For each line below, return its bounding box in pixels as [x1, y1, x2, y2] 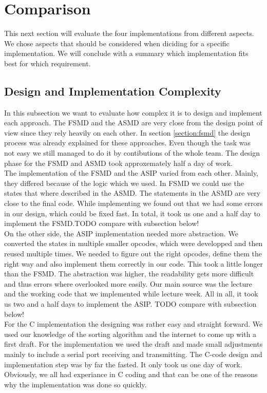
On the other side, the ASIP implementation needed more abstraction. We [4, 228, 238, 238]
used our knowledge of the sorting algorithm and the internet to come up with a [4, 328, 257, 339]
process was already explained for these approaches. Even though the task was [4, 137, 251, 148]
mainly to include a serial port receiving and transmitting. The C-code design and [4, 348, 262, 359]
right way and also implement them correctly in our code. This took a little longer [4, 258, 263, 269]
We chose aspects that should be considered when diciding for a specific [4, 38, 230, 48]
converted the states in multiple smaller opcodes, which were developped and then [4, 238, 263, 249]
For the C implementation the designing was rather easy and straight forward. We [4, 319, 263, 329]
